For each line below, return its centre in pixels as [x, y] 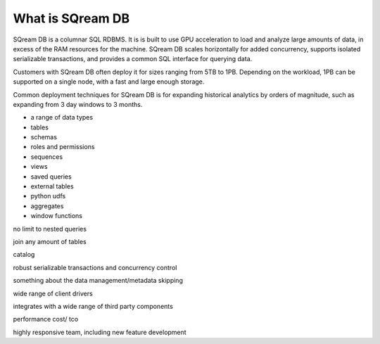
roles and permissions [63, 147]
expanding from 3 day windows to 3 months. [78, 104]
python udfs [48, 196]
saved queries [51, 177]
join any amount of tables [50, 241]
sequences [47, 157]
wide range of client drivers [53, 293]
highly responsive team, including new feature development [100, 332]
